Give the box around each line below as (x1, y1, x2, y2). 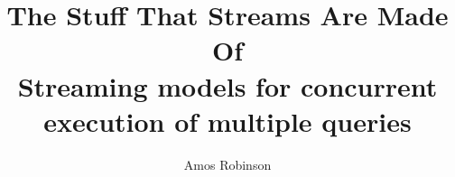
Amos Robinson (183, 154, 272, 173)
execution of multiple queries (43, 102, 412, 139)
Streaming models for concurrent (17, 67, 438, 104)
